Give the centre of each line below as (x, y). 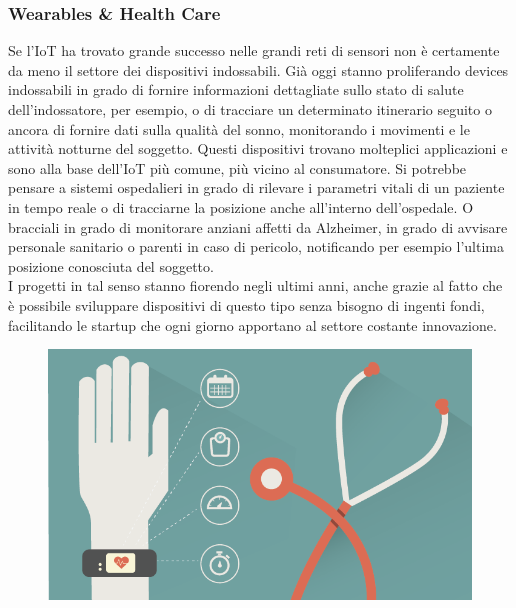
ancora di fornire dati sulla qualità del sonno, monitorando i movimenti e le (239, 128)
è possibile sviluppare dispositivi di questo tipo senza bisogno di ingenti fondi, (246, 304)
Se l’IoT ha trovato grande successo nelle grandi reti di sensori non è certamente (254, 50)
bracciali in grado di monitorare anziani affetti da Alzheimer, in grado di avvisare (258, 226)
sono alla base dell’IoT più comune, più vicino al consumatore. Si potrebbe (237, 167)
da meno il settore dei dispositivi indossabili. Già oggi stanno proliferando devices (258, 69)
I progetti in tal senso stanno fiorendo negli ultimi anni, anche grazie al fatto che (255, 285)
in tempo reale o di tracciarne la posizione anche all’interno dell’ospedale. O (241, 206)
